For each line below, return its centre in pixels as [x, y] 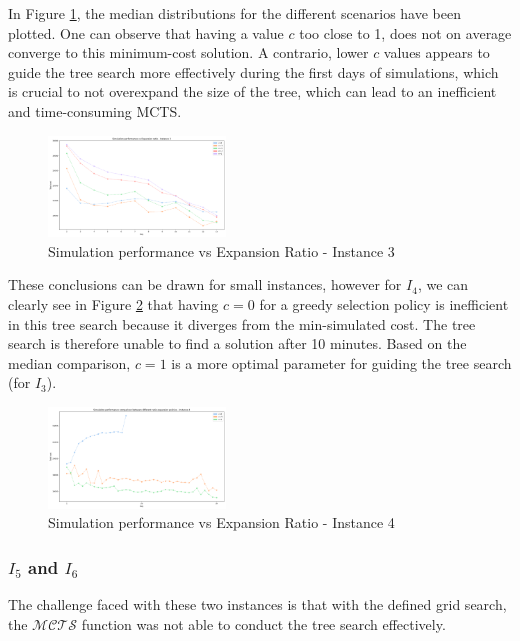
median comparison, [69, 362]
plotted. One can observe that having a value [146, 32]
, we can [443, 284]
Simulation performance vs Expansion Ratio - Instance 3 [221, 250]
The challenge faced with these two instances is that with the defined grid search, [257, 604]
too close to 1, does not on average [405, 32]
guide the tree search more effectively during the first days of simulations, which [253, 71]
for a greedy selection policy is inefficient [384, 304]
